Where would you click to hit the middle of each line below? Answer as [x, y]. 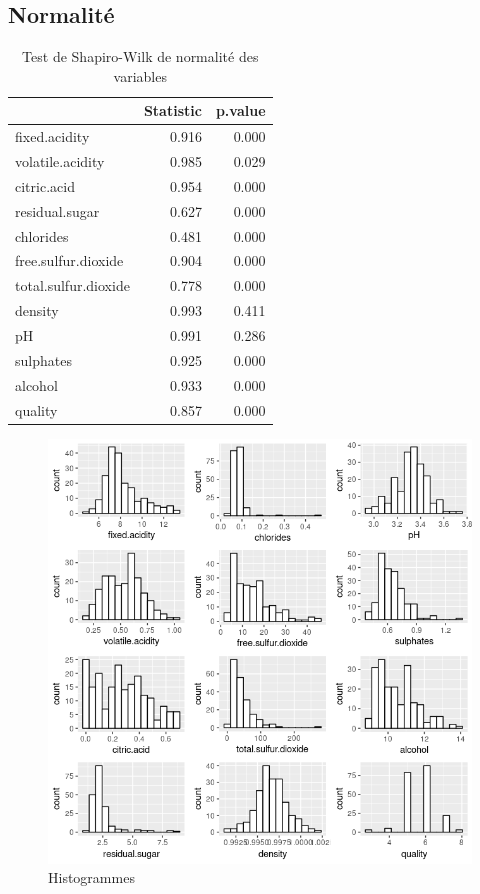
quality [36, 409]
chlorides [42, 235]
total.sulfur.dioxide [72, 285]
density [37, 310]
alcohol [36, 384]
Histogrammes [91, 877]
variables [140, 75]
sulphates [43, 359]
